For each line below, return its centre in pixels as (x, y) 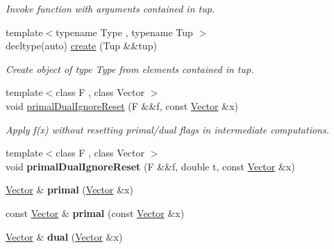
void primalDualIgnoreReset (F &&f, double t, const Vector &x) (150, 166)
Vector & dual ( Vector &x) (64, 236)
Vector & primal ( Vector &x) (69, 190)
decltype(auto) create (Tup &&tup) (81, 46)
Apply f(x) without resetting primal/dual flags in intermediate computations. (167, 129)
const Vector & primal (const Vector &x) (95, 212)
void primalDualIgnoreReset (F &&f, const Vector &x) (122, 105)
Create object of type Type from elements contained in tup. (130, 69)
